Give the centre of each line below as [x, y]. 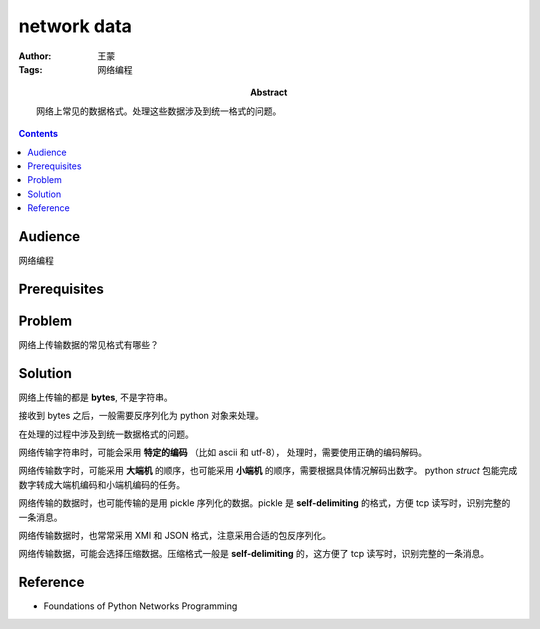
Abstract [269, 92]
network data [75, 26]
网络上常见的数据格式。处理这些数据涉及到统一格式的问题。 [159, 111]
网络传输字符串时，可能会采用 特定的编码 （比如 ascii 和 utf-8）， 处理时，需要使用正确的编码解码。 [223, 452]
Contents [38, 134]
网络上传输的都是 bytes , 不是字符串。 [96, 397]
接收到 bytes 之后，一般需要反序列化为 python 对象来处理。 [141, 416]
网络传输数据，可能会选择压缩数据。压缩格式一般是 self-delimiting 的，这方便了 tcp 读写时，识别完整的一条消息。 [254, 554]
